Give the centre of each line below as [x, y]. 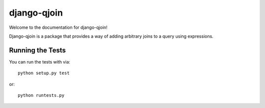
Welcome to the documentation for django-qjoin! [58, 27]
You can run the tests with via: [40, 62]
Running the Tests [38, 50]
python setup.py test [44, 73]
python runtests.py [41, 96]
